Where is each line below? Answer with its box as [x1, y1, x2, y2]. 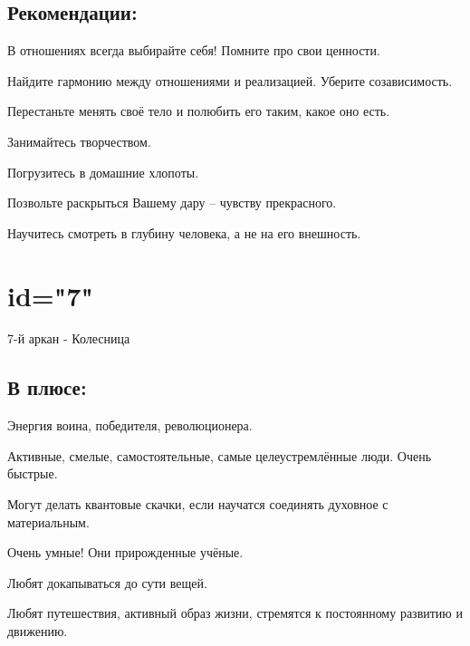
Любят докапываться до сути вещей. [7, 573, 207, 592]
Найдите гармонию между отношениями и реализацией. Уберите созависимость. [7, 71, 453, 90]
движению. [7, 622, 68, 641]
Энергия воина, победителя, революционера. [7, 416, 253, 435]
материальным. [7, 512, 90, 531]
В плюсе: [7, 373, 87, 401]
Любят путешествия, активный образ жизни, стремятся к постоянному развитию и [7, 603, 463, 622]
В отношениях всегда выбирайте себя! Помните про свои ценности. [7, 41, 380, 60]
